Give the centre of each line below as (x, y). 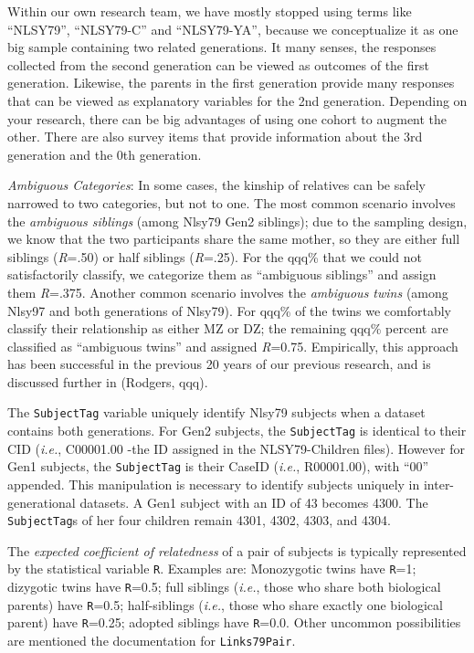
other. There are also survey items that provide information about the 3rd (215, 137)
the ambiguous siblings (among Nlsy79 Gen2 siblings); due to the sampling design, (237, 221)
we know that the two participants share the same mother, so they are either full (234, 239)
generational (42, 502)
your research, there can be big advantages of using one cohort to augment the (227, 118)
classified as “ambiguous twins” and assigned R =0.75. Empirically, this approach (233, 346)
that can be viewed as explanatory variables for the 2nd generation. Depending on (237, 100)
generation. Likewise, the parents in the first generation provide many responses (231, 83)
